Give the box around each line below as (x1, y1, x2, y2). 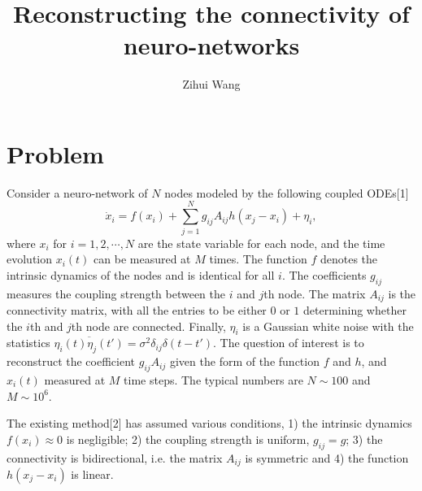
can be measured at (94, 250, 191, 267)
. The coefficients (281, 266, 367, 283)
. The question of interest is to (213, 334, 364, 351)
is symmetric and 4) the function (245, 449, 409, 466)
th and (29, 317, 63, 334)
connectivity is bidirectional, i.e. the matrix (7, 449, 223, 466)
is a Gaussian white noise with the (242, 317, 414, 334)
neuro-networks (123, 28, 300, 62)
